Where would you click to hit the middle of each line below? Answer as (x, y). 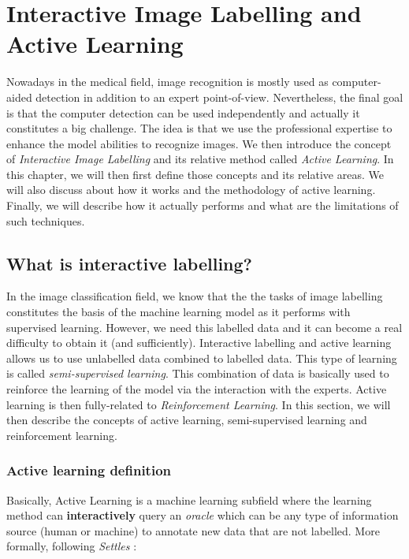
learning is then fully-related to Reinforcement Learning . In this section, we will (199, 404)
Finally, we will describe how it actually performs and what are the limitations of (203, 205)
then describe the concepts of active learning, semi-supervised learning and (187, 420)
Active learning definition (89, 470)
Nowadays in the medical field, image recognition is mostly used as (167, 82)
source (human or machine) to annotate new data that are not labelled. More (193, 530)
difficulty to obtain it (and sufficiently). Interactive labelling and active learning (199, 343)
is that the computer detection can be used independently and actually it (183, 112)
